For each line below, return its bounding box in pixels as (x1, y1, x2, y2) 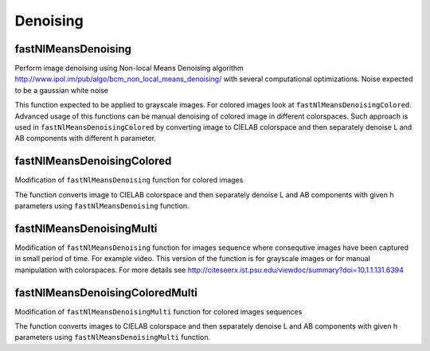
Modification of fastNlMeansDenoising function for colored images (14, 175, 244, 185)
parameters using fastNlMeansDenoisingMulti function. (14, 333, 211, 342)
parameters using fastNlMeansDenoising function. (14, 201, 190, 211)
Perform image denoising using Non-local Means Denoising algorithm (14, 64, 244, 73)
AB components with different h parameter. (14, 134, 157, 143)
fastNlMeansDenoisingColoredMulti (14, 286, 198, 299)
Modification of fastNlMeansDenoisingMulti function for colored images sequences (14, 306, 303, 316)
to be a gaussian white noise (14, 85, 109, 95)
